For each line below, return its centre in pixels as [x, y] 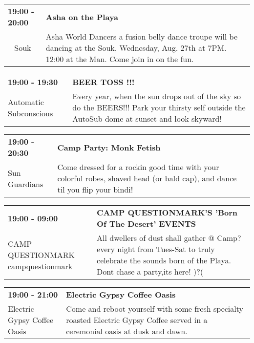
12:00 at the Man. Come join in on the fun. [120, 59]
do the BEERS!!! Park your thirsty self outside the [159, 107]
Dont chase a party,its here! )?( [150, 271]
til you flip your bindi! [95, 189]
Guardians [26, 184]
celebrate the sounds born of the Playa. [164, 260]
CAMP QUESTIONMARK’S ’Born [167, 212]
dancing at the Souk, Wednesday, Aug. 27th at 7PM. [136, 48]
